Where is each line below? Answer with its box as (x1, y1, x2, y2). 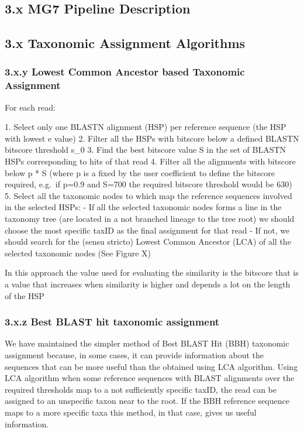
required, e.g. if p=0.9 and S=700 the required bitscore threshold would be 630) (5, 178, 292, 190)
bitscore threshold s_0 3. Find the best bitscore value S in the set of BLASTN (5, 143, 286, 156)
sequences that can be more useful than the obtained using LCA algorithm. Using (5, 360, 298, 372)
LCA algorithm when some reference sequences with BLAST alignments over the (5, 372, 295, 384)
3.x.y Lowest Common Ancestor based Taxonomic (5, 64, 245, 79)
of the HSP (5, 289, 44, 301)
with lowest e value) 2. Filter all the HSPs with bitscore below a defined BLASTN (5, 132, 299, 144)
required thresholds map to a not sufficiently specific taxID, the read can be (5, 383, 277, 395)
